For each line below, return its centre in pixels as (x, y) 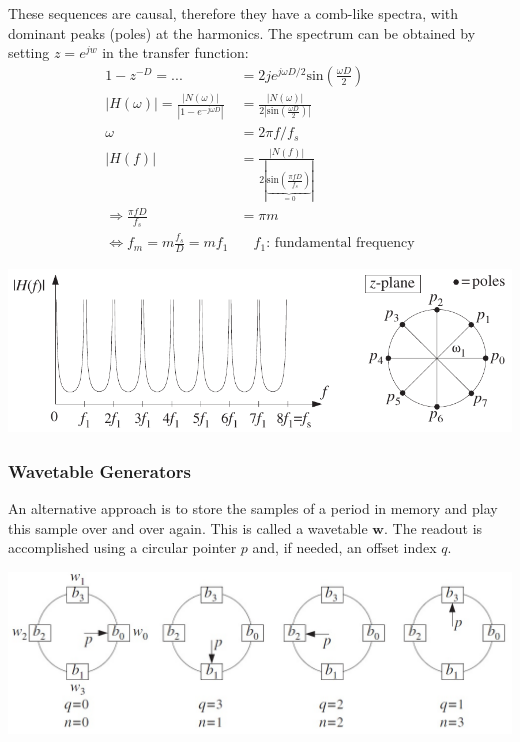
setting (29, 52)
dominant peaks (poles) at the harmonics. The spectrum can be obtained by (242, 32)
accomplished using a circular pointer (122, 547)
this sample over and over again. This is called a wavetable (188, 527)
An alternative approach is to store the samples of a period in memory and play (253, 507)
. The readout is (433, 527)
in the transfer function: (175, 52)
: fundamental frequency (340, 243)
